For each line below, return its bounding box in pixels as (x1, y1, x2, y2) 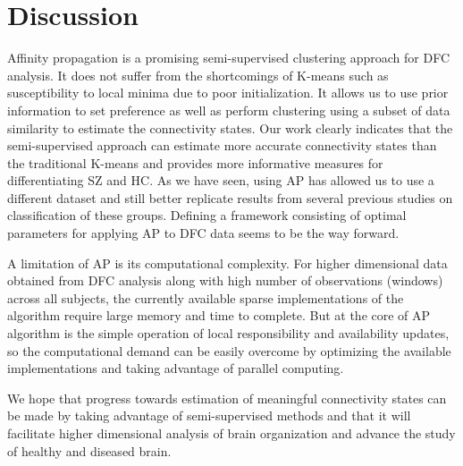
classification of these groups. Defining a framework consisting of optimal (7, 206, 407, 225)
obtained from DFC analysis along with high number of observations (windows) (7, 271, 443, 290)
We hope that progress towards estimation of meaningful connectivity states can (7, 388, 447, 407)
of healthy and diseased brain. (7, 441, 172, 460)
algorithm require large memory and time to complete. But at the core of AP (7, 306, 431, 325)
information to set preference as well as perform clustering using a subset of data (7, 100, 450, 119)
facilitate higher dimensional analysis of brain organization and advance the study (7, 424, 456, 442)
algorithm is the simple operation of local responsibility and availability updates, (7, 324, 450, 343)
